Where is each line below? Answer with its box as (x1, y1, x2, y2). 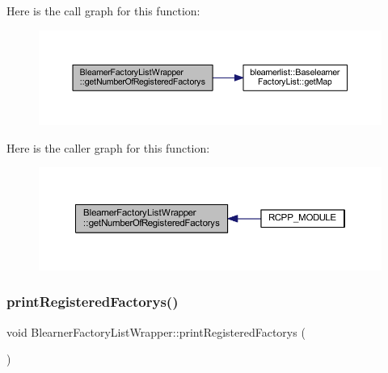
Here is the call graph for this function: (6, 2, 200, 19)
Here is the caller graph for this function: (6, 139, 210, 156)
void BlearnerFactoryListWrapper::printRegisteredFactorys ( (6, 323, 306, 340)
